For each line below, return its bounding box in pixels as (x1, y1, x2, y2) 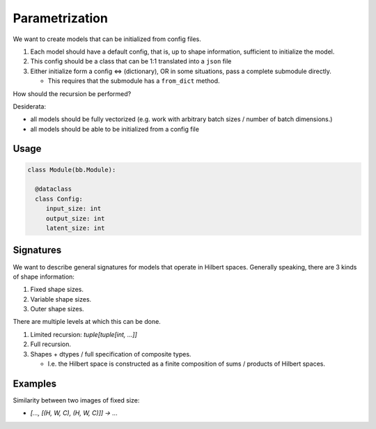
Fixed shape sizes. (30, 286, 84, 294)
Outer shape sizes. (30, 305, 84, 313)
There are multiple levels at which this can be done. (13, 318, 162, 326)
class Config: (35, 195, 84, 203)
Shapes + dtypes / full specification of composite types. (30, 350, 191, 358)
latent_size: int (45, 224, 105, 233)
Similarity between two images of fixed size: (13, 396, 140, 404)
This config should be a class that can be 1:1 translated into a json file (30, 57, 232, 65)
